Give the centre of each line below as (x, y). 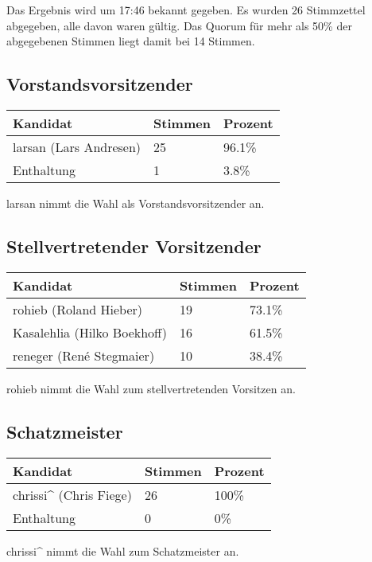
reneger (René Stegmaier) (84, 355)
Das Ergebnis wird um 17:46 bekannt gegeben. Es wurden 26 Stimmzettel (186, 10)
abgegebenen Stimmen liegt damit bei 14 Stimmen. (131, 41)
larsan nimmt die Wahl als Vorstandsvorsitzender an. (136, 203)
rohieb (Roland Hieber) (78, 309)
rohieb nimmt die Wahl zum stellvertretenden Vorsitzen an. (151, 388)
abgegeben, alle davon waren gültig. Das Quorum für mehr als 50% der (179, 25)
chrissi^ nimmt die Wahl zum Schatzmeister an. (123, 550)
